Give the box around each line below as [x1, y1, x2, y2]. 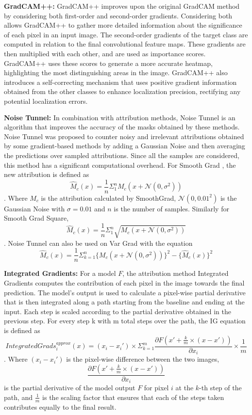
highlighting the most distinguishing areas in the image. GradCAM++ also [4, 67, 228, 78]
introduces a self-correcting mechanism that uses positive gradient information [4, 77, 237, 87]
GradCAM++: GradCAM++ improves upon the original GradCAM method [4, 1, 240, 11]
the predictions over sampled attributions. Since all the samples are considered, [4, 150, 239, 160]
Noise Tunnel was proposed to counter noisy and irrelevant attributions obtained [4, 131, 244, 141]
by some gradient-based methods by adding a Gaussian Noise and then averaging [4, 141, 245, 151]
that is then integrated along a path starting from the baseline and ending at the [4, 297, 245, 307]
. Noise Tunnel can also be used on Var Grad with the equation [4, 238, 193, 248]
